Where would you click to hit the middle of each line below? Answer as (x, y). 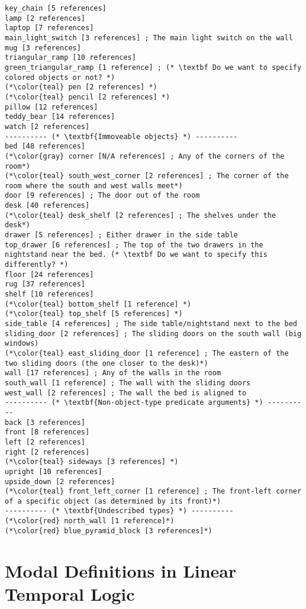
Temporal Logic (70, 593)
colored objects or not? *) (60, 77)
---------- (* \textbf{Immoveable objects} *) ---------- (121, 136)
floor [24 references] (49, 274)
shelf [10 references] (49, 294)
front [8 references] (47, 432)
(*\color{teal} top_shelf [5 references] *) (94, 314)
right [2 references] (47, 452)
